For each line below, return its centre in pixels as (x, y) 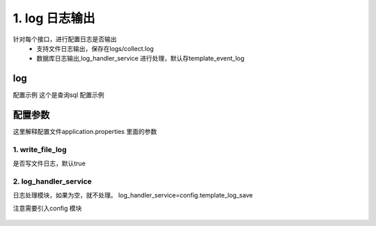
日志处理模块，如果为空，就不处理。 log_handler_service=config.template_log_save (133, 195)
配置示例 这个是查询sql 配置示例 (58, 95)
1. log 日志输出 (54, 18)
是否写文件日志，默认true (49, 163)
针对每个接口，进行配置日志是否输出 (65, 39)
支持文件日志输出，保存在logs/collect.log (95, 48)
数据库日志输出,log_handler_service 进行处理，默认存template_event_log (141, 59)
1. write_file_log (40, 149)
